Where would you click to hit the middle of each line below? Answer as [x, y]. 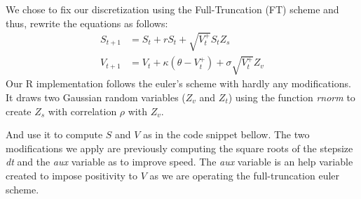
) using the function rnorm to [292, 97]
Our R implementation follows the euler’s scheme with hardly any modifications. [178, 83]
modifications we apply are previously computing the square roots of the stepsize [179, 148]
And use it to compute [54, 134]
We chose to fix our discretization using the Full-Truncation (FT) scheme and [172, 9]
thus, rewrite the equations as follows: [87, 23]
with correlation [82, 111]
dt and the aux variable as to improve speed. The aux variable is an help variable [179, 162]
